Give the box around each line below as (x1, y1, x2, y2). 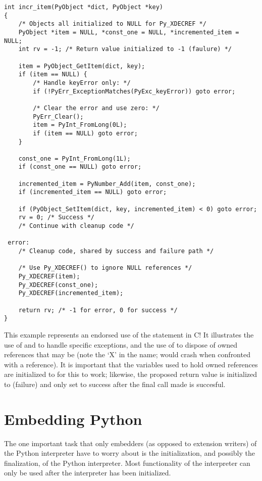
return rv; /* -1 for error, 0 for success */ (18, 306, 178, 314)
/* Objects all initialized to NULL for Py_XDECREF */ (18, 20, 206, 28)
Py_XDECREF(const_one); (18, 281, 98, 288)
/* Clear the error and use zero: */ (33, 104, 160, 112)
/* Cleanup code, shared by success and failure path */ (18, 248, 214, 255)
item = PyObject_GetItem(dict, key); (18, 62, 145, 70)
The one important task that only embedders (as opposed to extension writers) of (4, 438, 257, 448)
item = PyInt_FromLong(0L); (33, 121, 127, 129)
